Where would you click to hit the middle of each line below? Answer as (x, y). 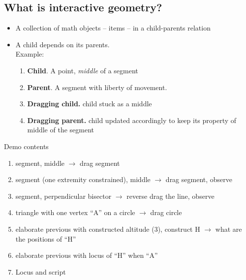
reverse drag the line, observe (170, 196)
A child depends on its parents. (62, 44)
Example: (30, 54)
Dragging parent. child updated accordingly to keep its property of (132, 120)
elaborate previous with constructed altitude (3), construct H (108, 229)
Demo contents (26, 146)
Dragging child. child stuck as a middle (90, 104)
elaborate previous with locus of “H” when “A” (87, 255)
